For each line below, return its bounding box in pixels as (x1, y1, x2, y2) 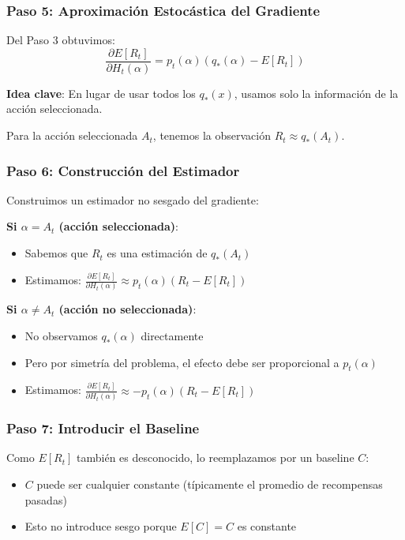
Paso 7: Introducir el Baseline (6, 418, 200, 438)
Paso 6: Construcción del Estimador (6, 160, 240, 180)
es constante (237, 518, 297, 534)
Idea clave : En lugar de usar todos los (6, 84, 196, 101)
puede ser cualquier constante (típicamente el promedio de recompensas (36, 475, 383, 492)
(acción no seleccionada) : (58, 301, 197, 317)
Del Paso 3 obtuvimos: (6, 32, 115, 48)
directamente (141, 328, 204, 343)
